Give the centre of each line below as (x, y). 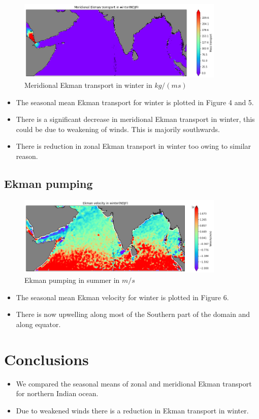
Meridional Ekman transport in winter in (88, 85)
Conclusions (46, 359)
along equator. (38, 324)
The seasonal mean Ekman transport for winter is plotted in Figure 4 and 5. (135, 102)
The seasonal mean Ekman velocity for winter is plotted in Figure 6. (122, 297)
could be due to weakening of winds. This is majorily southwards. (118, 129)
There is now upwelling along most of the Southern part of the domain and (133, 314)
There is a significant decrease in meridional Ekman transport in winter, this (135, 119)
